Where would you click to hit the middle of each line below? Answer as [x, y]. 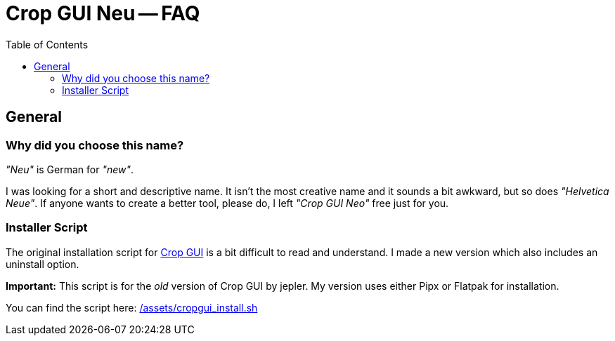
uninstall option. [43, 264]
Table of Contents [47, 44]
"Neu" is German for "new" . [70, 169]
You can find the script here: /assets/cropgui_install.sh [132, 307]
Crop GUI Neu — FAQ [103, 13]
